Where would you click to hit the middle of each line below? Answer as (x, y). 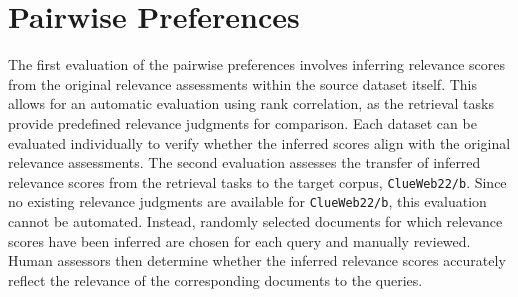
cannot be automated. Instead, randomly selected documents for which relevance (255, 221)
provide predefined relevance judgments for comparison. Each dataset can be (242, 122)
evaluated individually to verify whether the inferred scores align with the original (259, 142)
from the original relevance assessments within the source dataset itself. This (243, 83)
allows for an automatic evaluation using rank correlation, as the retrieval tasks (251, 103)
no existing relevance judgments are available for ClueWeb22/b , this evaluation (247, 201)
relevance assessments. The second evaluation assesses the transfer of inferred (244, 162)
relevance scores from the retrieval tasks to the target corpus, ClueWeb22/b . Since (257, 181)
